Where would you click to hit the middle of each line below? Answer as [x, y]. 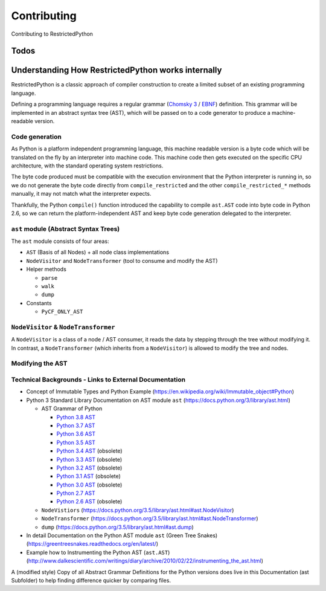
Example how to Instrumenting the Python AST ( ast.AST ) [98, 552]
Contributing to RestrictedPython [52, 34]
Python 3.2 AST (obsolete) [89, 468]
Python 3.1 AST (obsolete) [88, 476]
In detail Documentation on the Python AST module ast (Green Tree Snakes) [122, 535]
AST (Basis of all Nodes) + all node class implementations [97, 252]
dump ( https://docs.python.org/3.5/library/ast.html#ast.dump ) [118, 527]
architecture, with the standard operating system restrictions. [87, 166]
